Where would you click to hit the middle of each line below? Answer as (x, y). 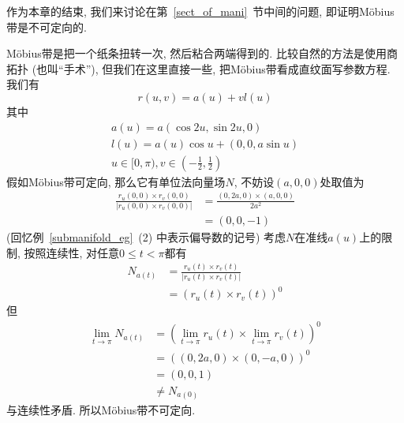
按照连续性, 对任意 (72, 252)
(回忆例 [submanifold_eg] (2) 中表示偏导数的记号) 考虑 (146, 236)
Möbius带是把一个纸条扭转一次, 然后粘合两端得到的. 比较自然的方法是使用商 (202, 53)
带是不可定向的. (47, 26)
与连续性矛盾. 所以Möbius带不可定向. (101, 409)
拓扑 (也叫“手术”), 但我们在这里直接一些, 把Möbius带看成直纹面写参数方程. (198, 68)
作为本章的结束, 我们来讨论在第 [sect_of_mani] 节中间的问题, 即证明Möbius (200, 11)
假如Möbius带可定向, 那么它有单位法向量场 (116, 181)
